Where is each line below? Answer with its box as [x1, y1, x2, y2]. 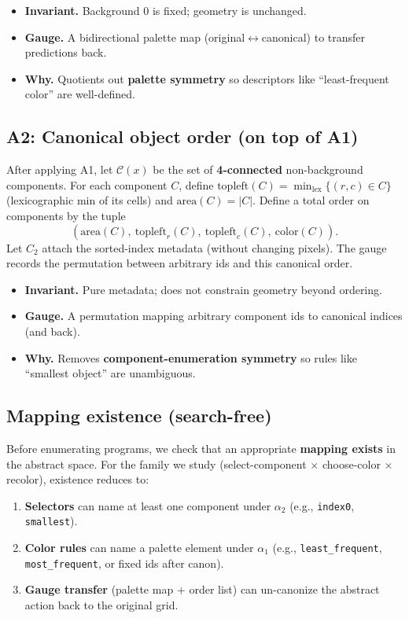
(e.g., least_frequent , [272, 539, 382, 555]
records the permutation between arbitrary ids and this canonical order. [6, 255, 353, 271]
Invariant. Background [24, 2, 140, 18]
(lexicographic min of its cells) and [6, 192, 173, 208]
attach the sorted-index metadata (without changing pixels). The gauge [42, 239, 387, 256]
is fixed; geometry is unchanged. [152, 2, 307, 18]
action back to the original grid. [24, 596, 179, 612]
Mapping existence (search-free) [6, 403, 272, 428]
